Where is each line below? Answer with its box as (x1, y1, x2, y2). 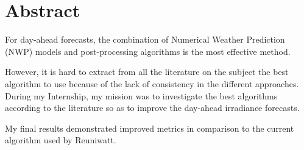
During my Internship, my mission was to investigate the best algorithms (5, 89, 278, 102)
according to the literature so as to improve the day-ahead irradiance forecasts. (5, 101, 300, 114)
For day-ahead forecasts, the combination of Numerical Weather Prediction (5, 33, 285, 46)
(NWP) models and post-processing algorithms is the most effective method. (5, 45, 291, 57)
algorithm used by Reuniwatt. (5, 134, 116, 146)
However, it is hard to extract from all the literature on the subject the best (5, 65, 289, 78)
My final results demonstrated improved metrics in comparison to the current (5, 121, 294, 134)
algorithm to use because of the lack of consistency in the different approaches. (5, 77, 299, 90)
